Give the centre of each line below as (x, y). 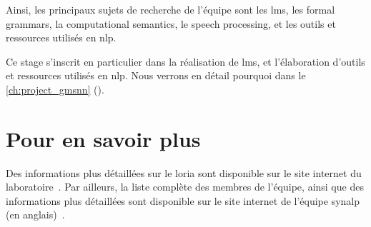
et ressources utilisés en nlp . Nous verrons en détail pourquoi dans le (156, 75)
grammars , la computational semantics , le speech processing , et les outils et (171, 23)
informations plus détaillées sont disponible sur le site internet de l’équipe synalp (183, 200)
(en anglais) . (35, 215)
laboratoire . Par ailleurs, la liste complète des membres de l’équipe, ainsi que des (185, 187)
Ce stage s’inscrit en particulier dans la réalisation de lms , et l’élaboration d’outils (185, 61)
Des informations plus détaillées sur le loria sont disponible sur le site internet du (184, 172)
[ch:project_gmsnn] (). (55, 89)
